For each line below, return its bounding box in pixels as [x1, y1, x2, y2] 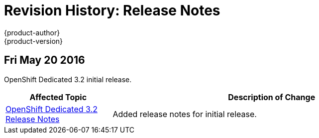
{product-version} [4, 36, 63, 45]
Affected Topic [29, 92, 87, 102]
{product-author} [4, 28, 60, 37]
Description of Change [228, 92, 316, 102]
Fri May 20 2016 [4, 54, 85, 67]
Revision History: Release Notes [4, 2, 220, 19]
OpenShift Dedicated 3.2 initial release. [4, 75, 132, 84]
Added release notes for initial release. [112, 109, 257, 119]
